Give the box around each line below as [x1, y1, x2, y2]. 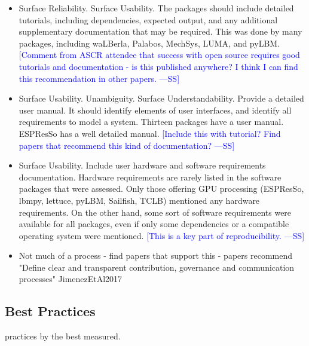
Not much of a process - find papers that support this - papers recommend [19, 249, 292, 262]
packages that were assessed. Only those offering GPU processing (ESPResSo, [19, 182, 304, 195]
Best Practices [5, 302, 96, 320]
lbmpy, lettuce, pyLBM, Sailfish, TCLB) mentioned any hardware [19, 194, 260, 206]
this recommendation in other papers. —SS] [19, 72, 180, 84]
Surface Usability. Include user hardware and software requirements [19, 159, 266, 172]
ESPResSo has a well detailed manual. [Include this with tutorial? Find [19, 127, 281, 139]
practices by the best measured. [5, 330, 121, 342]
